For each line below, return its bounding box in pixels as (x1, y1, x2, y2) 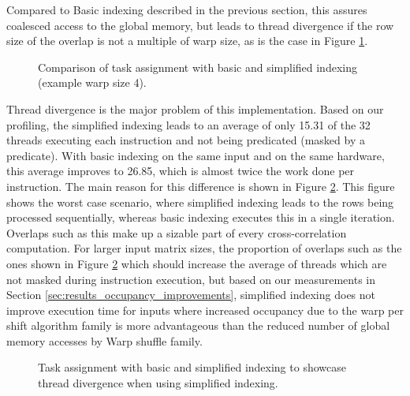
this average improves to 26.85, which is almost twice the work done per (6, 163, 355, 179)
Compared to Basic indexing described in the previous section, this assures (6, 2, 367, 17)
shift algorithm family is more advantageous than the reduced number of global (6, 317, 390, 334)
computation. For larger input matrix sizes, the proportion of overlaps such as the (6, 240, 402, 256)
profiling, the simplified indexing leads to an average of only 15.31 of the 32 (6, 116, 371, 133)
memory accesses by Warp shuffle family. (6, 332, 203, 349)
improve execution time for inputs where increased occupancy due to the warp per (6, 301, 404, 318)
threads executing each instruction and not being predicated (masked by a (6, 132, 365, 148)
